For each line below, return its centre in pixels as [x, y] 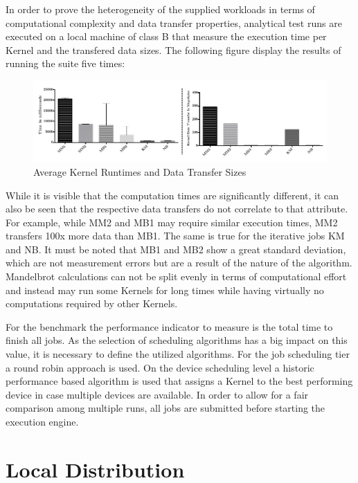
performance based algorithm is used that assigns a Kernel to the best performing [179, 381]
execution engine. [42, 421]
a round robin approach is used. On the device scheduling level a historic [160, 367]
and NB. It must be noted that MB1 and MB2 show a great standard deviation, [176, 249]
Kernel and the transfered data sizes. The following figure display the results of [173, 49]
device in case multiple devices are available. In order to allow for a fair [157, 394]
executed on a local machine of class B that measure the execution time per [166, 36]
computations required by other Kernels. [92, 303]
